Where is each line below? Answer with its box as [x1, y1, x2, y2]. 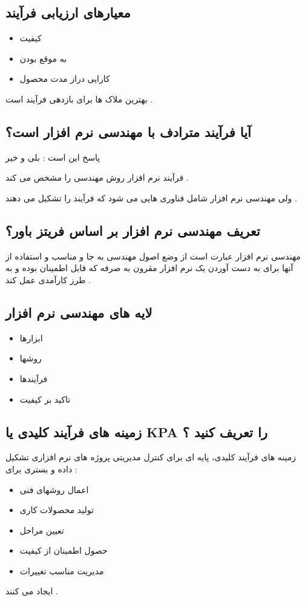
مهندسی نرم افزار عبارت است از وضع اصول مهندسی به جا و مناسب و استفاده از [5, 249, 301, 262]
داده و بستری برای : [5, 462, 77, 475]
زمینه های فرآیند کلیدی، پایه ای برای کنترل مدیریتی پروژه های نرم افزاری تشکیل [5, 451, 296, 463]
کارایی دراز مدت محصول [19, 72, 110, 85]
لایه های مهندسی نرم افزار [5, 303, 152, 321]
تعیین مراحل [19, 523, 64, 536]
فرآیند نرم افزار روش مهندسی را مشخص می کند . [5, 171, 189, 184]
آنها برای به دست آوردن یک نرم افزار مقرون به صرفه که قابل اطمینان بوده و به [5, 261, 294, 274]
